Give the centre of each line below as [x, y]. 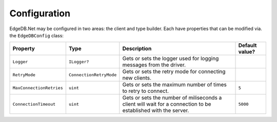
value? [247, 52]
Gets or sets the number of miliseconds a [172, 98]
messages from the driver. [154, 65]
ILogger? [79, 62]
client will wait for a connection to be [167, 104]
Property [24, 48]
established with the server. [156, 111]
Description [137, 48]
